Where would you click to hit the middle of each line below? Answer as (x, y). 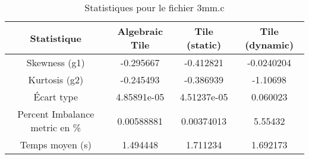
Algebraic (140, 31)
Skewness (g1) (56, 62)
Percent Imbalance (56, 114)
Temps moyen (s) (56, 145)
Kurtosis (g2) (56, 79)
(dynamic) (269, 45)
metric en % (56, 127)
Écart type (56, 97)
